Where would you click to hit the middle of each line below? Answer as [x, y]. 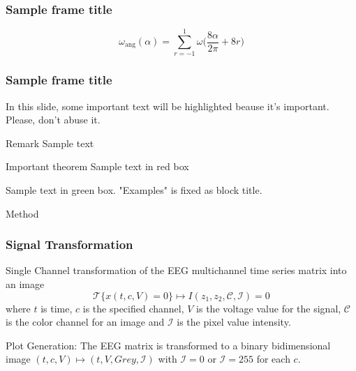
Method [22, 213]
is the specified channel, [133, 308]
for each [273, 359]
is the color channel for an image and [85, 322]
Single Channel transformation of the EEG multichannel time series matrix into [176, 270]
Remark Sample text [50, 143]
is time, [57, 308]
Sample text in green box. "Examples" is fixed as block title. [134, 189]
